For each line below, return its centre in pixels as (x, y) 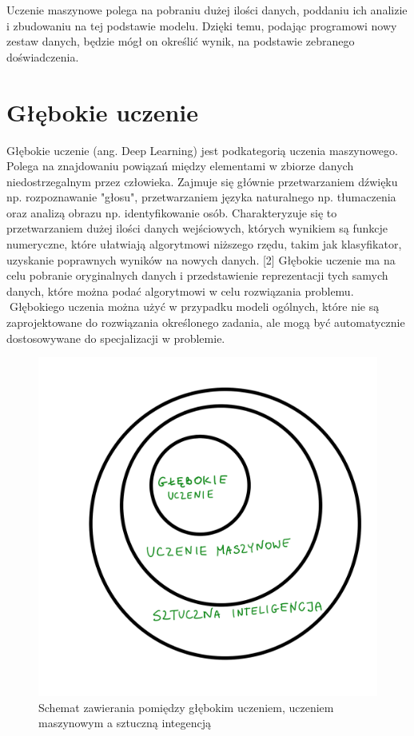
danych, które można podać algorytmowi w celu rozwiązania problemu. (180, 290)
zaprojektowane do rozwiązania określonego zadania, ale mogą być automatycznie (206, 322)
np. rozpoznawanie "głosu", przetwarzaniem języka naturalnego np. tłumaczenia (201, 197)
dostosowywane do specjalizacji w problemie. (116, 338)
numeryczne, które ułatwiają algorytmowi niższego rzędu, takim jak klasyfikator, (204, 244)
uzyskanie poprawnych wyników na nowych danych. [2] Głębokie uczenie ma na (201, 259)
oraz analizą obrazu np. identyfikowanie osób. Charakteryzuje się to (172, 212)
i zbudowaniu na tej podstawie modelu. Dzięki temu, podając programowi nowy (202, 25)
